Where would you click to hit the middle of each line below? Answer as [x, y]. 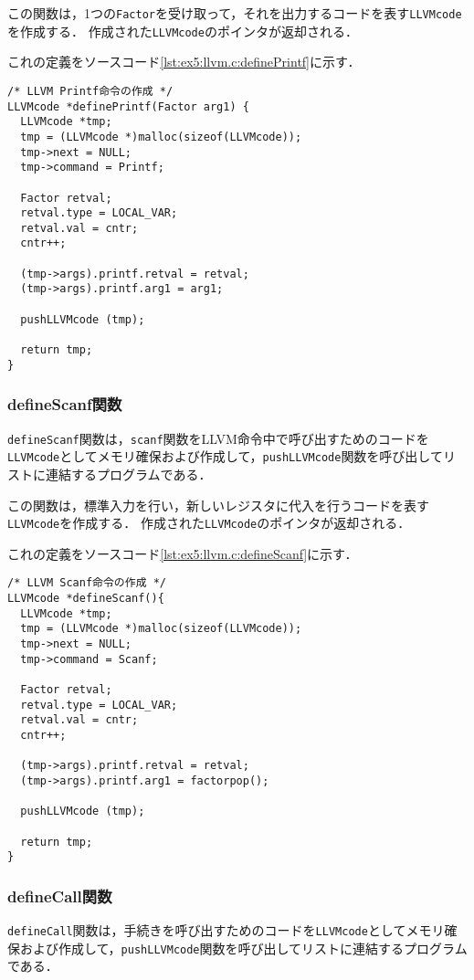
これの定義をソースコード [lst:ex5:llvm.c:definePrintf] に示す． [184, 62]
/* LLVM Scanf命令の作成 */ [87, 583]
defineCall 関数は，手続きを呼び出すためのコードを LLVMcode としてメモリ [226, 930]
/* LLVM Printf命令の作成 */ [90, 91]
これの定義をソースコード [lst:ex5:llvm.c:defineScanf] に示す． [183, 553]
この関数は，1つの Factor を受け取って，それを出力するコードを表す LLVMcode [235, 13]
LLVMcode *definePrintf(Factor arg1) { [128, 106]
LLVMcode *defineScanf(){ [86, 598]
